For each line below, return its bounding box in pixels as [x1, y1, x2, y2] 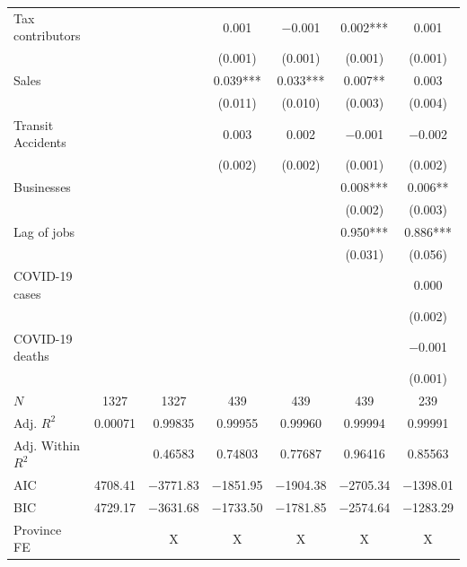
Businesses [13, 178, 71, 196]
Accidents [13, 133, 66, 152]
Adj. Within [13, 435, 80, 454]
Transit [13, 115, 54, 134]
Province [13, 519, 62, 538]
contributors [13, 26, 81, 45]
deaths [13, 346, 49, 365]
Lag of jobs [13, 222, 75, 240]
